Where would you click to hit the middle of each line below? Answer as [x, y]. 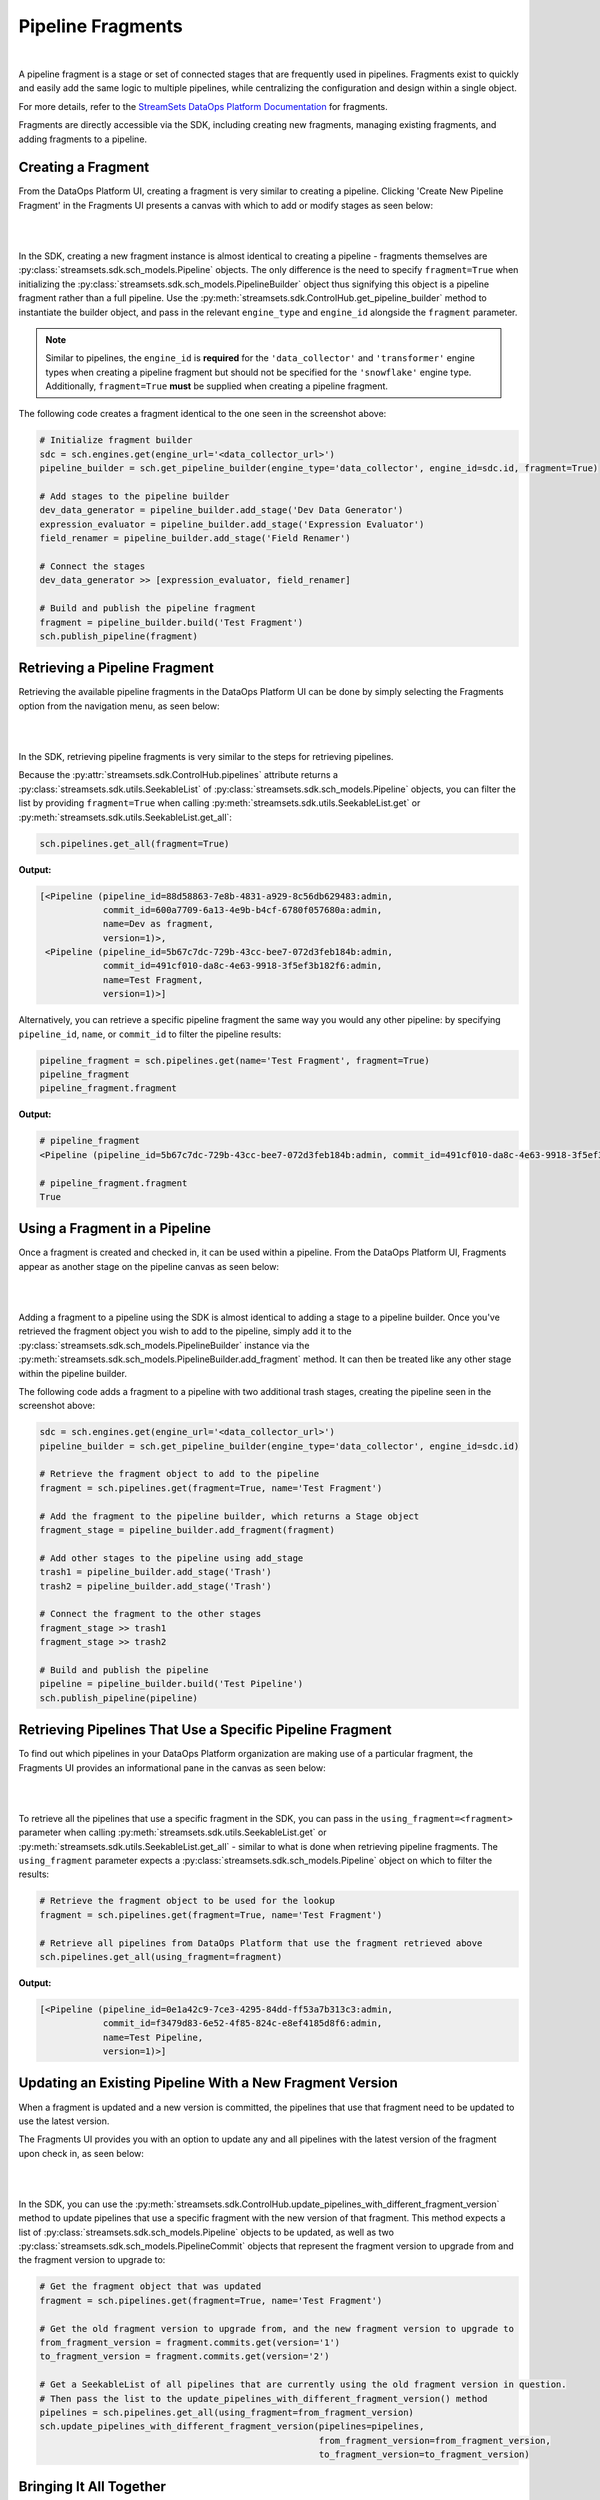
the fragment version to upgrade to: [92, 2260]
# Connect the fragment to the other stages [150, 1614]
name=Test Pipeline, [153, 2037]
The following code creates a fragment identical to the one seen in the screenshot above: [202, 414]
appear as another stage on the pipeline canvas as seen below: [149, 1266]
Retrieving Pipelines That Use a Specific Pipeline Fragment [205, 1730]
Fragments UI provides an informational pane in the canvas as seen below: [172, 1767]
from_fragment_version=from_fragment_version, [435, 2440]
